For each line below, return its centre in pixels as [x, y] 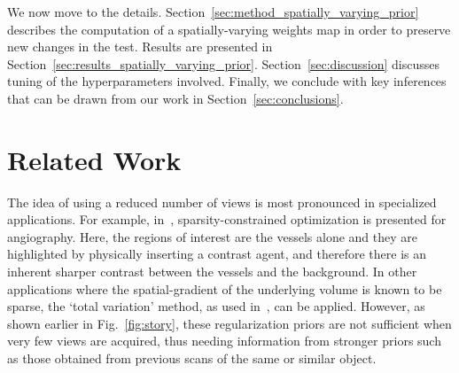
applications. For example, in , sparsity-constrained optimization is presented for [227, 219]
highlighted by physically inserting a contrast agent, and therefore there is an [217, 254]
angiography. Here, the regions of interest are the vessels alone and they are [212, 236]
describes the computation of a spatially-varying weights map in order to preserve [229, 29]
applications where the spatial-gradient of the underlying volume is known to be [225, 288]
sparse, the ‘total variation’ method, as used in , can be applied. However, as [216, 306]
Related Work [94, 159]
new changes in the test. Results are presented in [140, 47]
